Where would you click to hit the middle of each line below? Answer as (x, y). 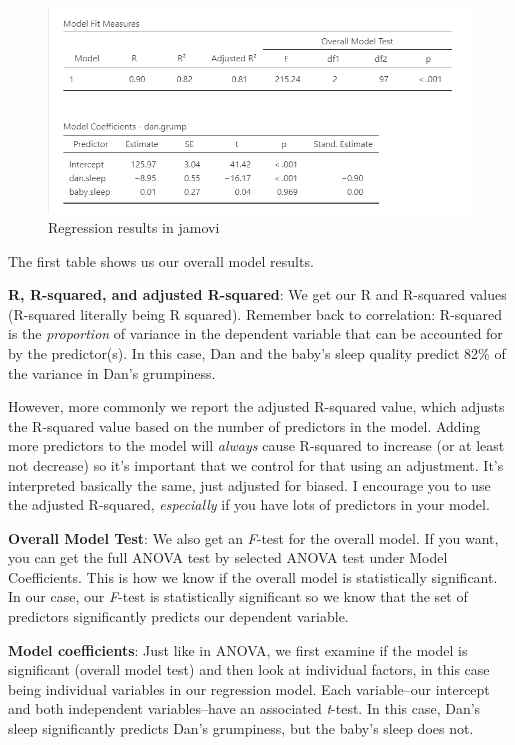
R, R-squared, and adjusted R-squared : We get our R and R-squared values (257, 294)
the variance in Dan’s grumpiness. (112, 372)
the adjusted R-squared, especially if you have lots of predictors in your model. (249, 504)
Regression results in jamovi (134, 226)
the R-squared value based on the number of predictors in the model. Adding (244, 425)
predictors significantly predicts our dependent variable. (178, 616)
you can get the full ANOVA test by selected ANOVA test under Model (228, 557)
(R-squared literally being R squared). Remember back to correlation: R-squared (255, 313)
